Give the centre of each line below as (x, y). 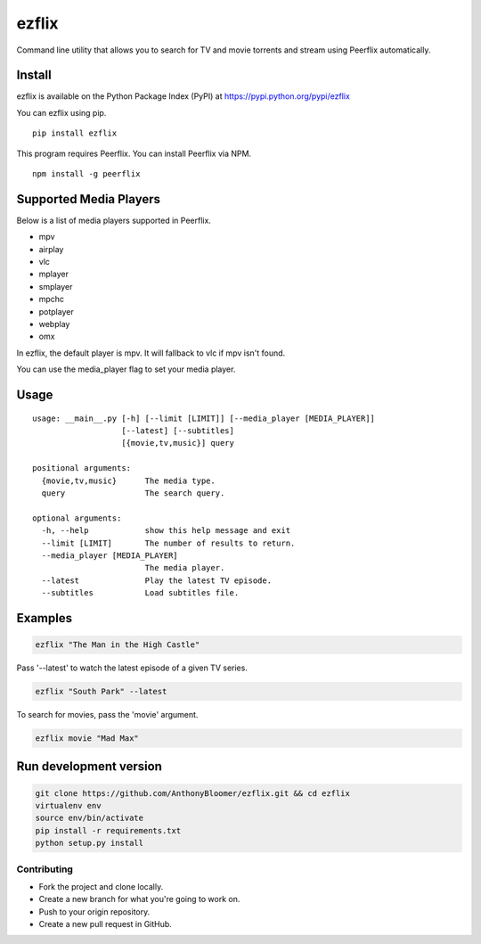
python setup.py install (90, 843)
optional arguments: (77, 518)
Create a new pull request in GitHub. (106, 924)
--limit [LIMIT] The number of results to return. (168, 543)
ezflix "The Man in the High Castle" (118, 645)
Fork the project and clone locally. (101, 886)
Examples (45, 618)
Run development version (89, 767)
